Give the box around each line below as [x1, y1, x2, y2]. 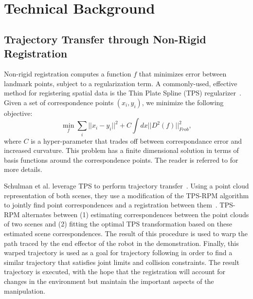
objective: [4, 108, 33, 118]
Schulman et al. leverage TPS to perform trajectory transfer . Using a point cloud [4, 181, 249, 191]
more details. [4, 164, 42, 174]
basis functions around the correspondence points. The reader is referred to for [4, 154, 238, 165]
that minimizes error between [139, 68, 227, 78]
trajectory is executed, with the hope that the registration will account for [4, 266, 225, 277]
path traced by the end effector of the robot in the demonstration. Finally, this [4, 238, 239, 248]
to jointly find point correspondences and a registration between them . [4, 200, 217, 210]
